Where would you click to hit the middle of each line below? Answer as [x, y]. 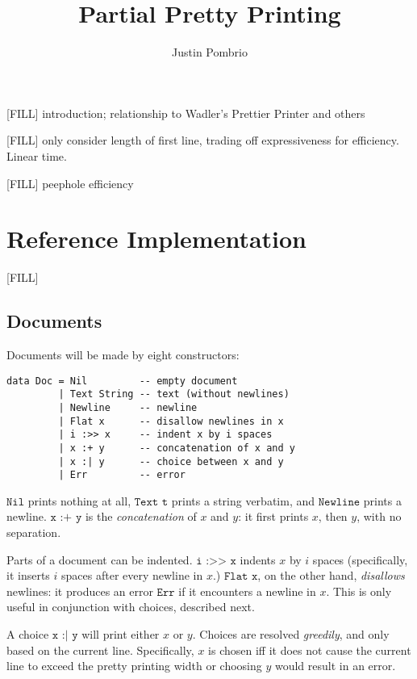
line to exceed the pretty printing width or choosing [134, 666]
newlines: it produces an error [80, 591]
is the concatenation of [141, 516]
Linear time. [37, 155]
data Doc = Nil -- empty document [122, 381]
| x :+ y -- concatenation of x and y [177, 448]
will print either [121, 634]
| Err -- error [122, 475]
